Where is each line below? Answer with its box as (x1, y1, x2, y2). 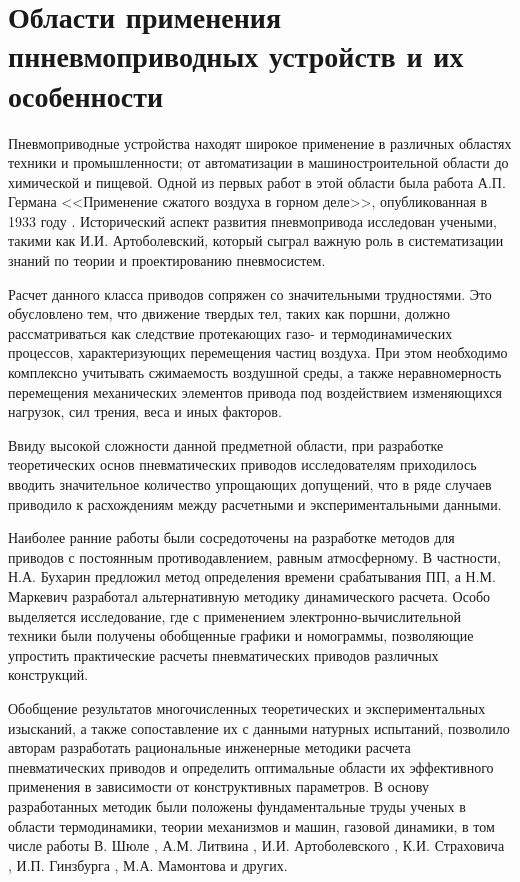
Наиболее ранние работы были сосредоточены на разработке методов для (8, 527, 455, 548)
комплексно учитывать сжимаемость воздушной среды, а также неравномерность (8, 362, 502, 383)
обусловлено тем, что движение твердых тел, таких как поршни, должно (8, 303, 451, 324)
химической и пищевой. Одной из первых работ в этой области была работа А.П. (8, 171, 506, 192)
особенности (8, 74, 164, 115)
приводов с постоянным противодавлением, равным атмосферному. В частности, (8, 546, 501, 567)
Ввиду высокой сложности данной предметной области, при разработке (8, 434, 444, 455)
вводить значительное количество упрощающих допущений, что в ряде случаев (8, 474, 492, 494)
